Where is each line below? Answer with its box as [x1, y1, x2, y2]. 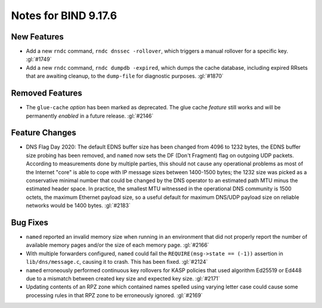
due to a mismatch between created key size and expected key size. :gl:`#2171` [26, 275, 220, 282]
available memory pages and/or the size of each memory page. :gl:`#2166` [26, 242, 209, 249]
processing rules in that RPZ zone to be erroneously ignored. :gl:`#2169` [26, 291, 203, 298]
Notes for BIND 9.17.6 [11, 9, 117, 22]
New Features [11, 32, 64, 42]
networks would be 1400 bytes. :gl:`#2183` [26, 202, 131, 209]
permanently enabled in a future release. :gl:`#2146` [26, 112, 154, 119]
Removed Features [11, 88, 83, 98]
